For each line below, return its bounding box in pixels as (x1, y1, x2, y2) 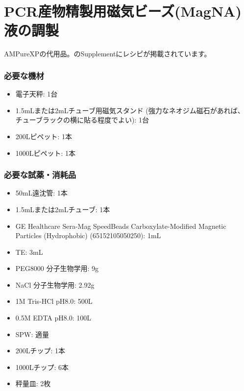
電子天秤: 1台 (15, 89, 58, 99)
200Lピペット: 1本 (15, 131, 73, 141)
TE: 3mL (15, 246, 43, 257)
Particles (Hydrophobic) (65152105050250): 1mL (15, 230, 161, 241)
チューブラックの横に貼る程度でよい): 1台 (15, 115, 149, 125)
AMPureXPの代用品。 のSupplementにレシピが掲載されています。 (4, 49, 211, 59)
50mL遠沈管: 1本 (15, 188, 68, 198)
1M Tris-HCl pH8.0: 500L (15, 296, 93, 306)
